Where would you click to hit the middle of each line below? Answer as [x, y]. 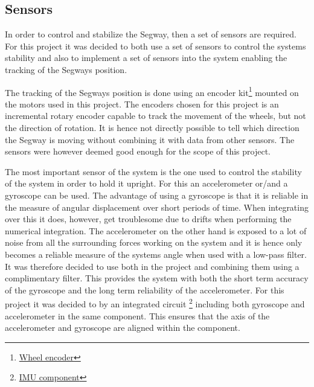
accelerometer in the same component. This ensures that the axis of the [137, 315]
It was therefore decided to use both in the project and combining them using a [152, 266]
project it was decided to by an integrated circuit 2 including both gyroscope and [155, 303]
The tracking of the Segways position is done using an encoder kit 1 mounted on [152, 91]
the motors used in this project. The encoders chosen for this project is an [142, 104]
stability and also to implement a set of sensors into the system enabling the [146, 58]
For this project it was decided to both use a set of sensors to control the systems [155, 46]
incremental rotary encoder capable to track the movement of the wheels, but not [155, 116]
